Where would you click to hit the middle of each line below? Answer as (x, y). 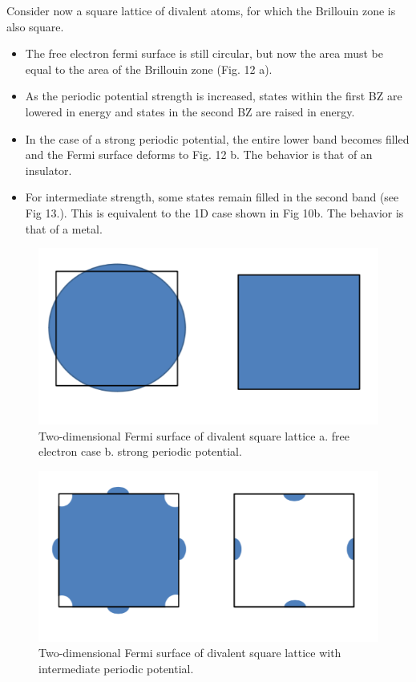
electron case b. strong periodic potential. (140, 451)
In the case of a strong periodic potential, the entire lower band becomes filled (217, 138)
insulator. (48, 170)
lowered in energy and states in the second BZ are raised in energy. (190, 111)
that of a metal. (64, 228)
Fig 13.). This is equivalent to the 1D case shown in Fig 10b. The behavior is (214, 212)
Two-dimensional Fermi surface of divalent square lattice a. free (194, 435)
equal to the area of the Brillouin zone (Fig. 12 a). (149, 69)
